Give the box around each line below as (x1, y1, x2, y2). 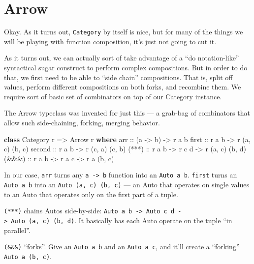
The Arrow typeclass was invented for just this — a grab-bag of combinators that (4, 108, 250, 118)
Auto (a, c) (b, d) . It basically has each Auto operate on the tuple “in (11, 215, 232, 225)
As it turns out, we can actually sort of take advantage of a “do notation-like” (4, 53, 239, 63)
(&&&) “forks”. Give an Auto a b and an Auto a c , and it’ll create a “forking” (4, 241, 240, 252)
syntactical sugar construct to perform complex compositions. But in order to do (4, 62, 248, 72)
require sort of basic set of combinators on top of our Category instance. (4, 91, 222, 101)
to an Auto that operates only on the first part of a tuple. (4, 189, 178, 199)
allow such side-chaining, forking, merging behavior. (4, 117, 160, 127)
